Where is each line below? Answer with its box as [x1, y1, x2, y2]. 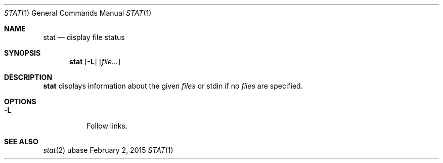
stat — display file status [43, 33, 125, 42]
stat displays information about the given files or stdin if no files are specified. [43, 81, 303, 90]
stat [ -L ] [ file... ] [69, 57, 121, 66]
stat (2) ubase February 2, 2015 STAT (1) [43, 146, 173, 154]
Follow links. [86, 121, 127, 130]
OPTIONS [4, 97, 36, 106]
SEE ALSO [4, 137, 38, 146]
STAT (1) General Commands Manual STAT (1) [4, 9, 152, 17]
